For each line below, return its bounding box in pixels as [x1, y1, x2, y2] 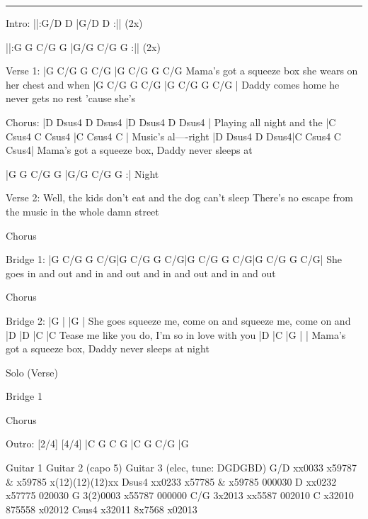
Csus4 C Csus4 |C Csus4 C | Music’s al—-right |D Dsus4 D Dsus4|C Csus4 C [6, 128, 341, 143]
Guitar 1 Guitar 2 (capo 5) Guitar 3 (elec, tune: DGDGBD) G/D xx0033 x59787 [6, 460, 357, 475]
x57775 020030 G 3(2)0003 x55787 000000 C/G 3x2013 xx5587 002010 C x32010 [6, 488, 354, 503]
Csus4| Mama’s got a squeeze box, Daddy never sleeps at [6, 143, 253, 157]
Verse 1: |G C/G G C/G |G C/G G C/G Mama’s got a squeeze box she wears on [6, 63, 358, 78]
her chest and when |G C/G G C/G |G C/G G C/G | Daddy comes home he [6, 77, 340, 91]
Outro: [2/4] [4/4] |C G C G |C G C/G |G [6, 436, 189, 451]
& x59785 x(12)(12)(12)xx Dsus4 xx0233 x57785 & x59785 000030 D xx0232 [6, 474, 337, 489]
